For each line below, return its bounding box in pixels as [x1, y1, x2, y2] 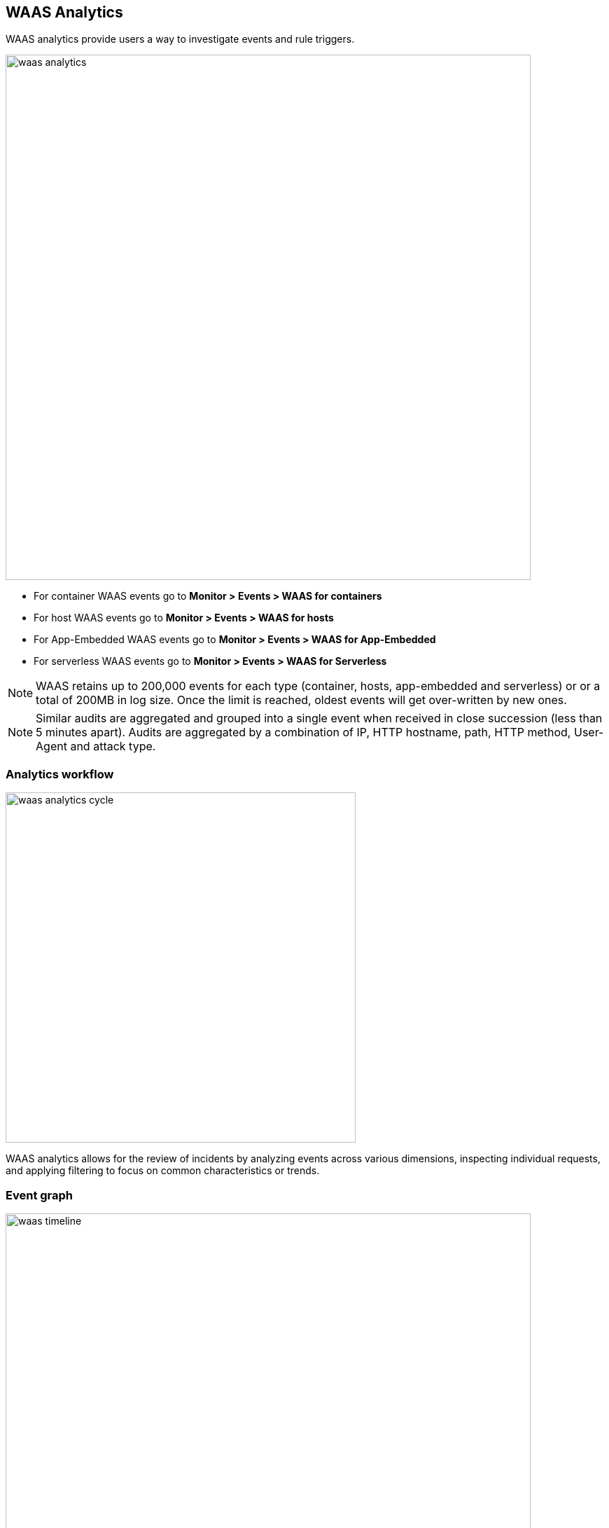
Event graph [6, 1188, 73, 1202]
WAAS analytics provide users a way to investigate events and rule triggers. [6, 33, 355, 46]
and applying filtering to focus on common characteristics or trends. [6, 1164, 320, 1177]
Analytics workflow [6, 766, 114, 781]
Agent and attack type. [36, 739, 156, 754]
